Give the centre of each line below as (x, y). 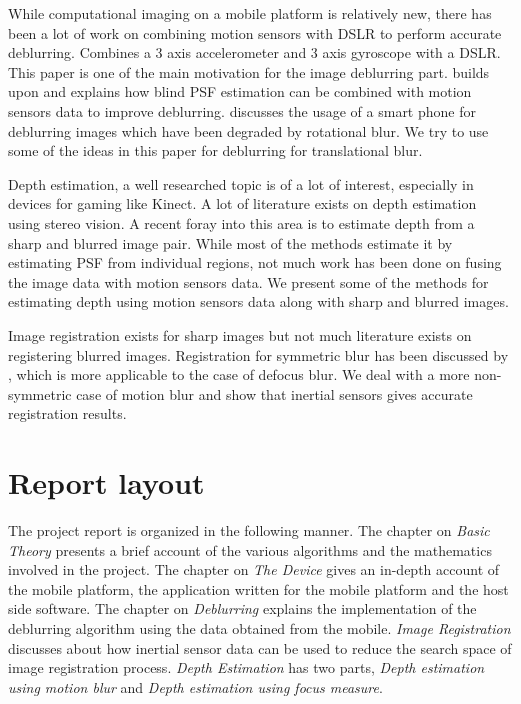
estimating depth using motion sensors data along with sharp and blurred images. (258, 301)
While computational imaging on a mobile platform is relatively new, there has (250, 13)
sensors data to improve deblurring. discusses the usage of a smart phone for (242, 110)
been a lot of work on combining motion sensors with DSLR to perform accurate (255, 32)
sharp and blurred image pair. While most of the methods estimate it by (230, 242)
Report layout (106, 482)
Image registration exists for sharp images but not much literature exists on (240, 334)
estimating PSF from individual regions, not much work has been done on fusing (255, 262)
